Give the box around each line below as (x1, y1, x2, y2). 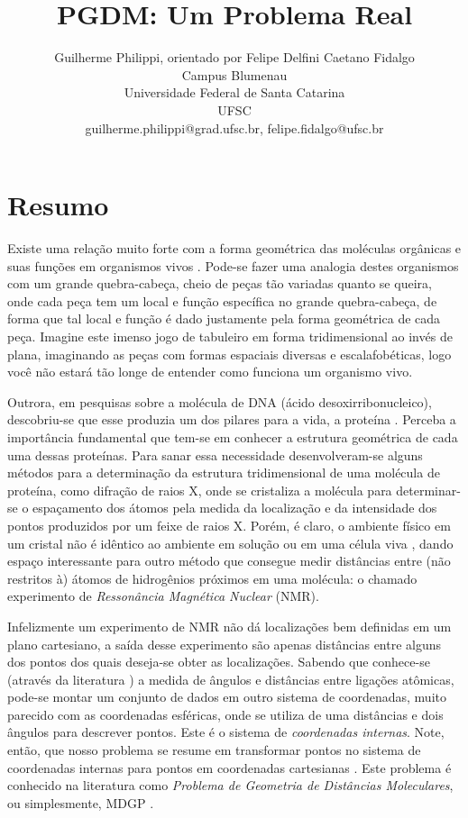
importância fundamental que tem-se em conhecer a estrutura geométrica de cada (7, 427, 458, 446)
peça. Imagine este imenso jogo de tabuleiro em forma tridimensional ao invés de (7, 327, 453, 345)
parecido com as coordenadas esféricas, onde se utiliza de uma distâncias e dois (7, 704, 444, 723)
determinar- (396, 480, 461, 499)
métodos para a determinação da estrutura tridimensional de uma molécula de (7, 463, 440, 482)
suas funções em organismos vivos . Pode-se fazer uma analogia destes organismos (7, 256, 459, 275)
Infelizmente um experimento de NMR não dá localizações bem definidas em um (7, 616, 452, 635)
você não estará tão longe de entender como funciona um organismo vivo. (7, 362, 413, 381)
